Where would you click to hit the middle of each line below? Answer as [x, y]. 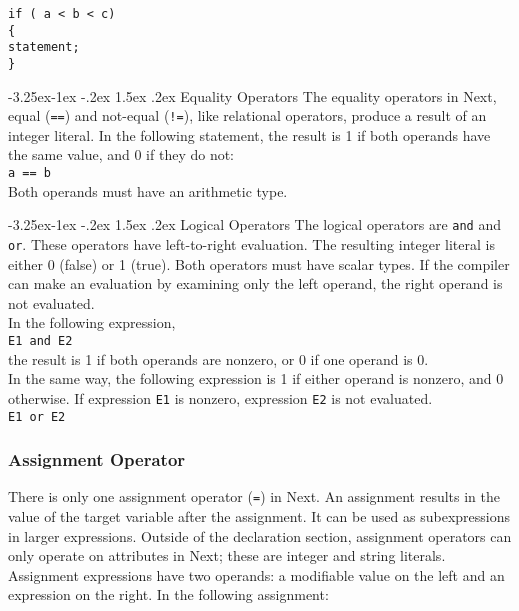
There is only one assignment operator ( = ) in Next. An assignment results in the [254, 496]
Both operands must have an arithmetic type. [148, 190]
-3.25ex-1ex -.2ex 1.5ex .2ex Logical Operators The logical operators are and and [254, 224]
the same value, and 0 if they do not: [121, 154]
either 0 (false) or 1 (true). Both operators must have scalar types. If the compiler [259, 263]
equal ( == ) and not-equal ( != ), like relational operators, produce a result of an [247, 115]
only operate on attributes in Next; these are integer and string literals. [227, 555]
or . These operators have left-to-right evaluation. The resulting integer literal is [251, 243]
